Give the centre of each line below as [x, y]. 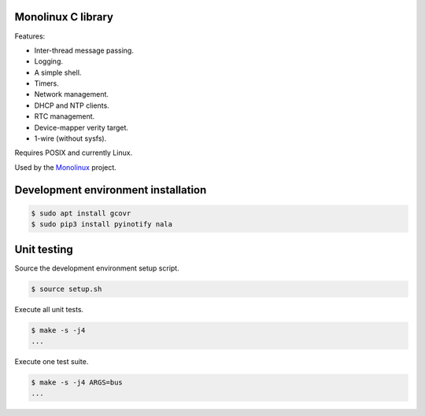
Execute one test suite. [52, 362]
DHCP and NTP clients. [72, 105]
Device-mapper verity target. [81, 127]
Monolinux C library [64, 17]
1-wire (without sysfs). [70, 138]
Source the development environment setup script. [97, 268]
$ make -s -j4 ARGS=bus [77, 383]
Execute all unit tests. [49, 309]
